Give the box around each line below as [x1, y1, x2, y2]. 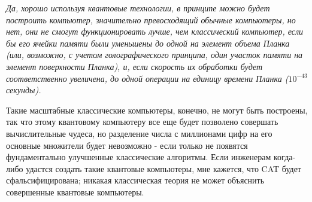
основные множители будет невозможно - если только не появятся [6, 139, 248, 151]
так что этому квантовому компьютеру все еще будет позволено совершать [6, 115, 278, 128]
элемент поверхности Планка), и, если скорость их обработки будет [6, 60, 263, 72]
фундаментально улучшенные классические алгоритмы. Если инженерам [6, 151, 271, 163]
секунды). [6, 84, 41, 96]
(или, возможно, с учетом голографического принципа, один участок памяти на [6, 48, 303, 61]
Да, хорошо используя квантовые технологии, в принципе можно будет [6, 2, 270, 14]
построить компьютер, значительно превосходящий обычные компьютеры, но [6, 13, 296, 26]
